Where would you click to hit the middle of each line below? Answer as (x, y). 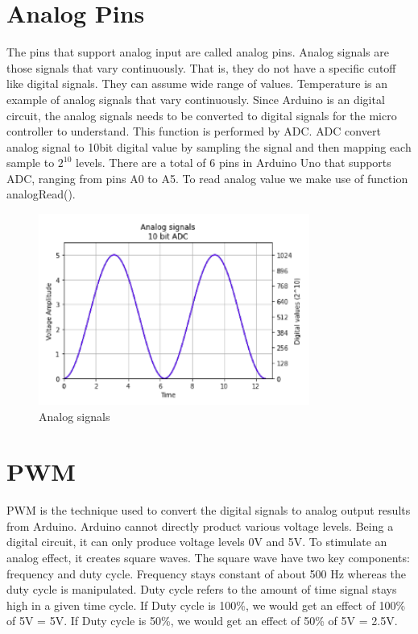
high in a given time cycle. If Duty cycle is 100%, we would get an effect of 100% (206, 605)
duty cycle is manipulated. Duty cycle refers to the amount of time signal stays (202, 589)
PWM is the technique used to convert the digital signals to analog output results (209, 510)
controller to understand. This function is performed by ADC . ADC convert (194, 131)
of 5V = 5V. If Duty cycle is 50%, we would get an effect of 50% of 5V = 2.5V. (202, 621)
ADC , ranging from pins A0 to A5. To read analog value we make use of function (207, 178)
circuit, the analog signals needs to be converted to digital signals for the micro (202, 115)
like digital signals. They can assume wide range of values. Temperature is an (197, 83)
